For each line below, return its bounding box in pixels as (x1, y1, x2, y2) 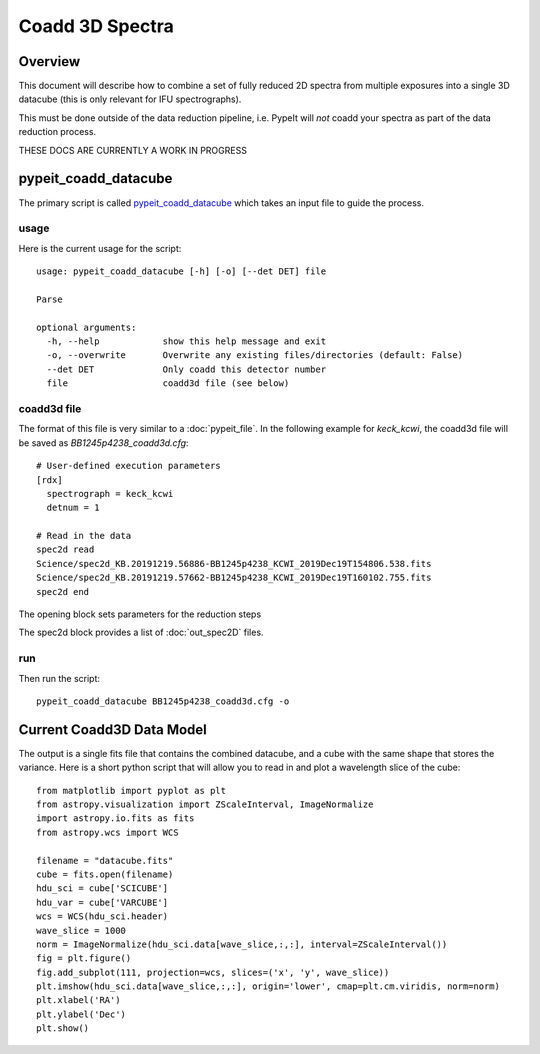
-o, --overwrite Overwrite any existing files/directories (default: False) (46, 350, 464, 361)
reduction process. (18, 126, 97, 138)
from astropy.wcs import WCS (36, 826, 179, 838)
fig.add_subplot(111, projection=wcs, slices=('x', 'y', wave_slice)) (36, 966, 390, 978)
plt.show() (36, 1023, 90, 1034)
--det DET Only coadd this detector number (46, 363, 327, 375)
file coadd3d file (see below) (46, 378, 290, 389)
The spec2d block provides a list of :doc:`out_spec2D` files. (18, 626, 264, 639)
